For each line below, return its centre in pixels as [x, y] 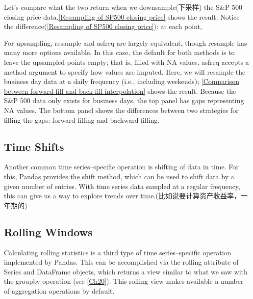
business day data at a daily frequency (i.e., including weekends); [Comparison [122, 81]
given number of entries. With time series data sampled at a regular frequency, [122, 186]
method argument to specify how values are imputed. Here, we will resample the [125, 71]
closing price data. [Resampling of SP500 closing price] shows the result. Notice [122, 16]
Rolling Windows [48, 231]
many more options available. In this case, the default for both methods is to [119, 52]
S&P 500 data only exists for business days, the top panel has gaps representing [124, 100]
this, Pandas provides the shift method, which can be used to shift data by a [119, 176]
